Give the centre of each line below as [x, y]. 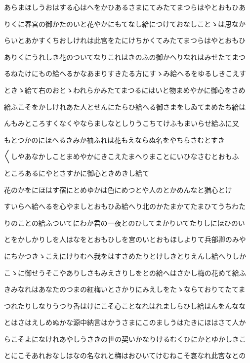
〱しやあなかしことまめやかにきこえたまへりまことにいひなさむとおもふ [122, 156]
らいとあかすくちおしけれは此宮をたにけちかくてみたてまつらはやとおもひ [125, 40]
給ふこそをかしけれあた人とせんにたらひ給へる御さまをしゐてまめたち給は [125, 106]
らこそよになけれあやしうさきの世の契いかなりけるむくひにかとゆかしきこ [125, 339]
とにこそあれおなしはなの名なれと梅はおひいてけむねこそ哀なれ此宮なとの [125, 355]
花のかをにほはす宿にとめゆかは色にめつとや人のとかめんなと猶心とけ [118, 189]
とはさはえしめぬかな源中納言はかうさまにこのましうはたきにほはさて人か [125, 322]
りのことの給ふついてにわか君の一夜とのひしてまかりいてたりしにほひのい [125, 222]
